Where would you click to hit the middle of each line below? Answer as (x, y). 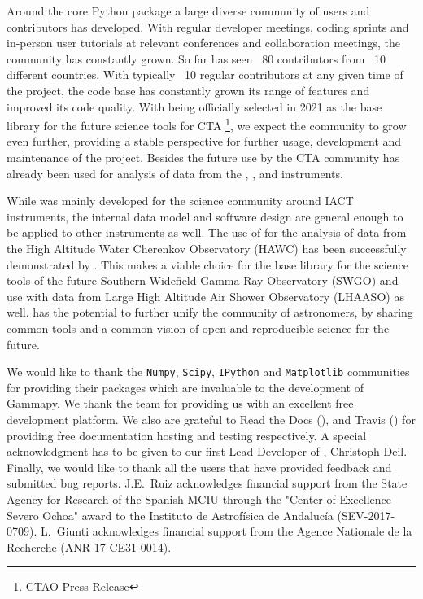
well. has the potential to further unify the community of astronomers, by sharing (210, 312)
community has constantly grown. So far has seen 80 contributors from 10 (196, 58)
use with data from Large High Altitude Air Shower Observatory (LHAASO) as (205, 296)
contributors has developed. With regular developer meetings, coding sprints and (208, 26)
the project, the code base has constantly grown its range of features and (188, 90)
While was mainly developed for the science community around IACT (180, 201)
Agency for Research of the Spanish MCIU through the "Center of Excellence (199, 498)
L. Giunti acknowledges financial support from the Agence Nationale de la (226, 531)
